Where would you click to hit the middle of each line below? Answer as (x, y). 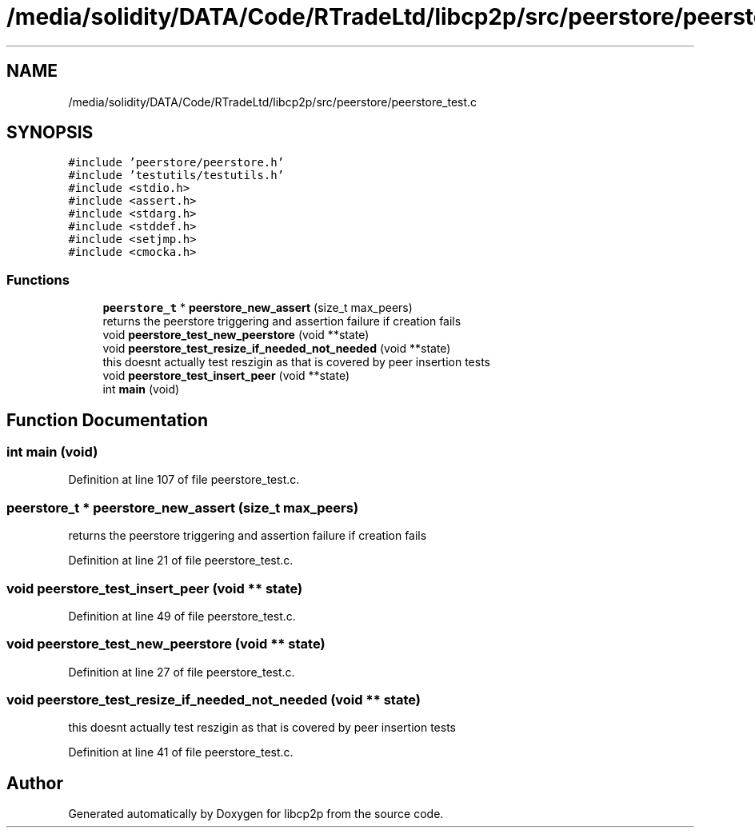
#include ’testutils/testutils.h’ (176, 176)
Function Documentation (107, 420)
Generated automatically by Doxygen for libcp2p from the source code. (256, 814)
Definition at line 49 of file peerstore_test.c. (182, 616)
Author (35, 783)
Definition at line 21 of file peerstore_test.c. (181, 561)
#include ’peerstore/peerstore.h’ (176, 163)
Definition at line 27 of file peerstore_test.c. (182, 672)
